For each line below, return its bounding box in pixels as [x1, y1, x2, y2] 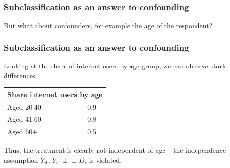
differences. [4, 70, 37, 80]
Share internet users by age [7, 89, 102, 99]
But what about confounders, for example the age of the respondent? [4, 20, 213, 31]
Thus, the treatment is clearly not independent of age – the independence [4, 145, 226, 155]
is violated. [89, 154, 122, 165]
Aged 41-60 [7, 114, 41, 124]
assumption [4, 154, 38, 165]
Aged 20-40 [7, 101, 41, 112]
